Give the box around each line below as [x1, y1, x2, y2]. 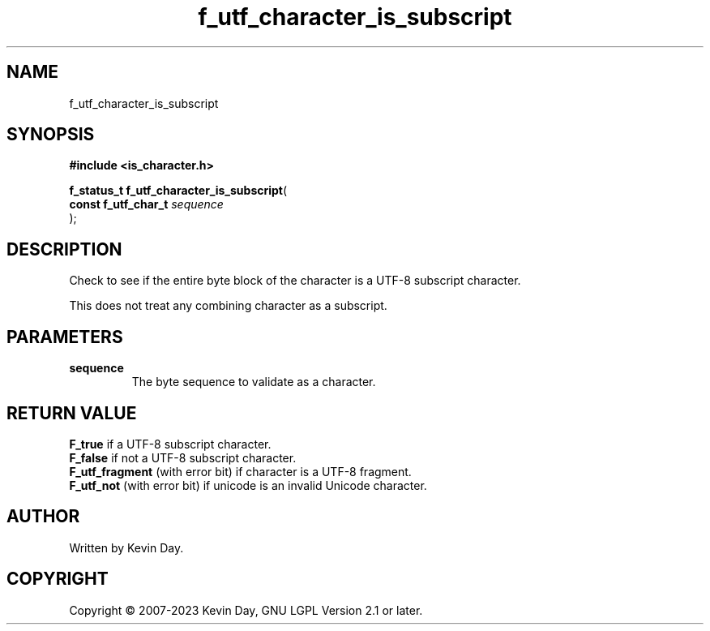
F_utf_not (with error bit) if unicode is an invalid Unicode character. [69, 478, 427, 492]
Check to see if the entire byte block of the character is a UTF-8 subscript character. [69, 273, 521, 288]
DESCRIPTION [6, 238, 122, 260]
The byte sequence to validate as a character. [131, 375, 376, 389]
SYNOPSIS [6, 124, 95, 145]
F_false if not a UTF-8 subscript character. [69, 450, 297, 465]
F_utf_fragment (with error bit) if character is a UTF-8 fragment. [69, 464, 412, 479]
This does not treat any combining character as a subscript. [69, 298, 387, 313]
